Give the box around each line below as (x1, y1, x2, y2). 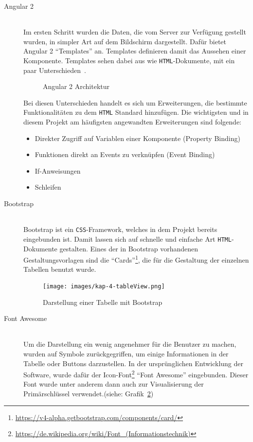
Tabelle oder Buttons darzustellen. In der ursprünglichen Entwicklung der (23, 358, 244, 368)
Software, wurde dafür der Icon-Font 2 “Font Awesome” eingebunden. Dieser (23, 368, 249, 379)
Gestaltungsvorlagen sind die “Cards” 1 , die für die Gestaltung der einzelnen (23, 253, 249, 265)
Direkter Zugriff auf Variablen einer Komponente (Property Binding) (35, 133, 240, 143)
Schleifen (35, 182, 61, 192)
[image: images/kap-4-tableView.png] (43, 283, 165, 290)
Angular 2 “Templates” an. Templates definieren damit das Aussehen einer (23, 46, 246, 56)
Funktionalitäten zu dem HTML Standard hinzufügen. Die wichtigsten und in (23, 107, 249, 117)
